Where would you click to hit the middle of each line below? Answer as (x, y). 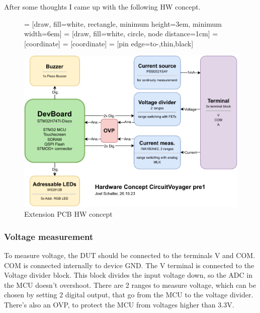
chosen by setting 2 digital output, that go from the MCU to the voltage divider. (129, 295)
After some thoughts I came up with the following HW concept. (102, 7)
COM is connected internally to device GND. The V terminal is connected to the (129, 265)
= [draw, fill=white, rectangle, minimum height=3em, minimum (123, 23)
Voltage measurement (49, 236)
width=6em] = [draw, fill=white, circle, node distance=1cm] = (121, 34)
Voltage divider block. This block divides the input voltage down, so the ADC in (128, 275)
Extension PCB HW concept (68, 214)
